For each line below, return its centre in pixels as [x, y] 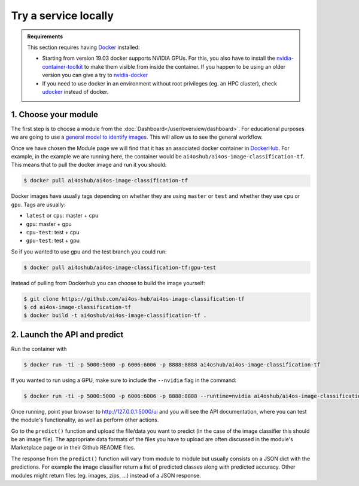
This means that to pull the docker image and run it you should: [89, 165]
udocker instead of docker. [75, 91]
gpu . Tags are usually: [38, 204]
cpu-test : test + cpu [53, 232]
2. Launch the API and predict [67, 334]
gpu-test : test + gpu [53, 241]
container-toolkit [63, 66]
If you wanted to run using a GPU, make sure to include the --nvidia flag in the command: [124, 380]
